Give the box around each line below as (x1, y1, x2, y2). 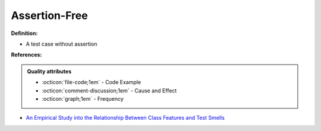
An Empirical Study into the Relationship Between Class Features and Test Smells (26, 114, 225, 122)
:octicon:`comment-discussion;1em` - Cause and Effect (42, 87, 177, 94)
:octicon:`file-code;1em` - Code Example (42, 79, 141, 86)
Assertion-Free (11, 9, 89, 22)
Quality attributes (27, 68, 71, 75)
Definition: (11, 30, 38, 37)
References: (11, 51, 42, 59)
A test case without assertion (26, 40, 97, 47)
